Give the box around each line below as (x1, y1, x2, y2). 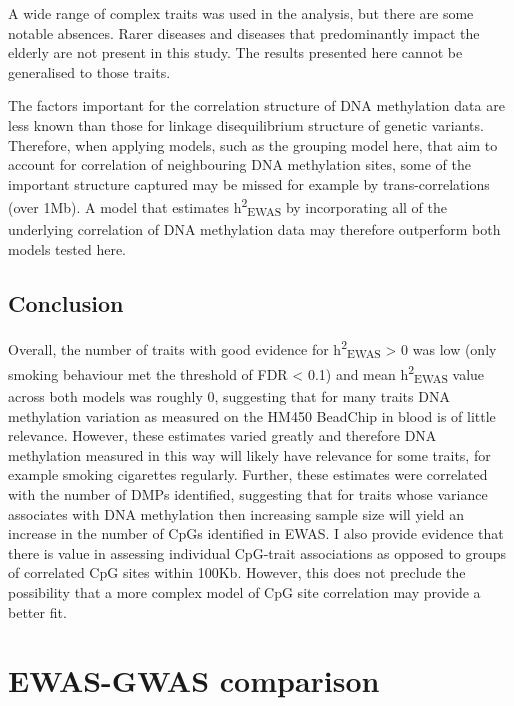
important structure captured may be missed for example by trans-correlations (8, 173, 490, 194)
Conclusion (8, 287, 124, 318)
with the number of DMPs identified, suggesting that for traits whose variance (8, 484, 488, 505)
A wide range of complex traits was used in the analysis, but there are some (8, 3, 474, 23)
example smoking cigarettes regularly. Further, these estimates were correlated (8, 464, 488, 485)
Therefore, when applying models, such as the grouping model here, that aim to (8, 134, 498, 155)
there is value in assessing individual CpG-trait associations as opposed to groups (8, 542, 507, 563)
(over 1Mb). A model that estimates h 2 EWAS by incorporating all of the (8, 194, 447, 220)
